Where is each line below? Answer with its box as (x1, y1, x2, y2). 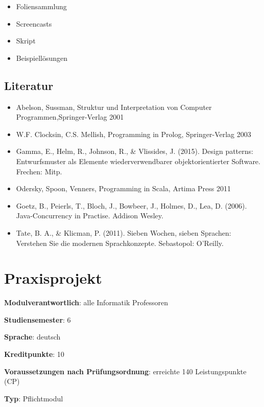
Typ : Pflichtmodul (4, 393, 63, 403)
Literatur (4, 77, 54, 93)
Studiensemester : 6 (4, 314, 71, 325)
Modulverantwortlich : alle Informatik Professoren (4, 297, 168, 308)
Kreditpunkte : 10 (4, 349, 64, 359)
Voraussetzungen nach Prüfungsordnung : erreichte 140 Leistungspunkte (4, 366, 247, 376)
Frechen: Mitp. (16, 166, 62, 176)
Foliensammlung (16, 1, 67, 11)
